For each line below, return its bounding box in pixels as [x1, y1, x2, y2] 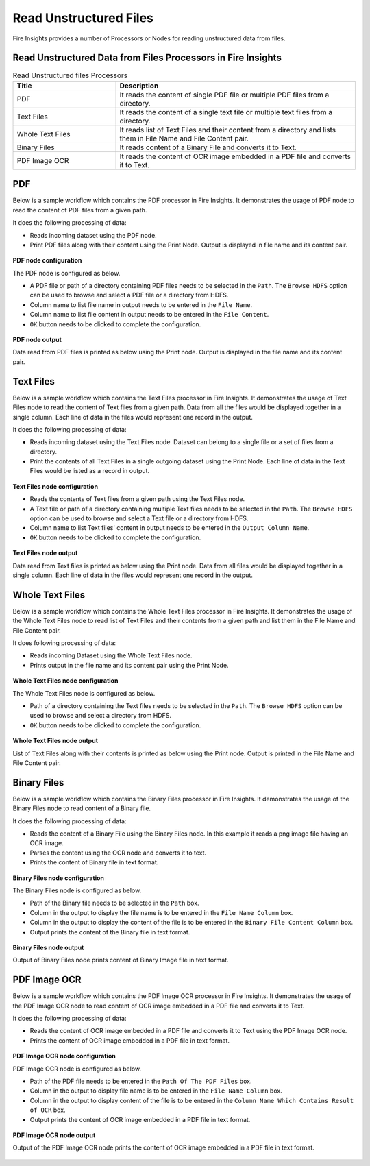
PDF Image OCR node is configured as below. [12, 1065, 142, 1073]
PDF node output [12, 336, 62, 344]
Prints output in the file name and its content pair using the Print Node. [29, 661, 229, 669]
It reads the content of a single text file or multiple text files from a [119, 107, 332, 117]
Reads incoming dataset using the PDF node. [29, 231, 157, 239]
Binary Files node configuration [12, 874, 105, 882]
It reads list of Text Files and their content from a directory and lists [119, 125, 336, 134]
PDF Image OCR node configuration [12, 1052, 116, 1060]
